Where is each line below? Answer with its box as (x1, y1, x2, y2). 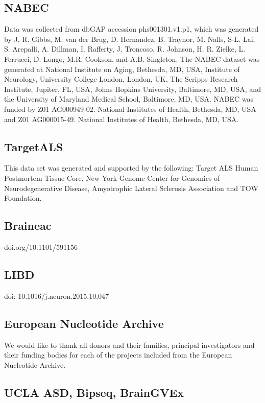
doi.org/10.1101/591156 (4, 241, 78, 252)
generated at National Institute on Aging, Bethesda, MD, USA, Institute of (4, 63, 240, 74)
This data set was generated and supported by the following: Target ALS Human (4, 162, 258, 173)
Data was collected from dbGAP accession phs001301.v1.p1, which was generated (4, 23, 259, 34)
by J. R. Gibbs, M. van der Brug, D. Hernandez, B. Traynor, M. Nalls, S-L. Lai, (4, 33, 255, 44)
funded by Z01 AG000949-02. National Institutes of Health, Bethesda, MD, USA (4, 103, 256, 114)
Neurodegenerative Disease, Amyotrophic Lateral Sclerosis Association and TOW (4, 182, 258, 193)
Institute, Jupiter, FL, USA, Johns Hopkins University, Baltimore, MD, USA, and (4, 83, 261, 94)
